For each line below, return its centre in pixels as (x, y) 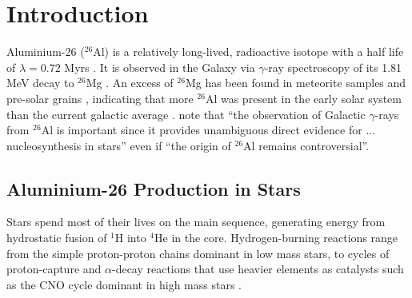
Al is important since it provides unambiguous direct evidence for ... (208, 130)
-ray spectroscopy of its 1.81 (333, 67)
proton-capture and (54, 269)
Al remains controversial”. (306, 145)
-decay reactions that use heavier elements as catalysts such (258, 269)
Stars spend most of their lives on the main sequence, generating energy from (196, 222)
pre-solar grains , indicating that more (100, 98)
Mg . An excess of (130, 83)
